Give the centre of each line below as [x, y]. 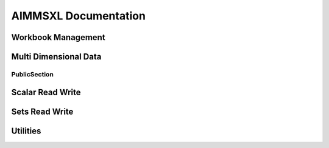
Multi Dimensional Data [56, 57]
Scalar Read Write [46, 92]
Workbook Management [58, 37]
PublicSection [33, 74]
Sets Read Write [42, 111]
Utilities [26, 131]
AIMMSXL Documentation [79, 16]
